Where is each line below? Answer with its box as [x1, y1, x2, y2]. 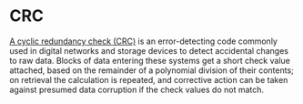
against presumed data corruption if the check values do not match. [9, 84, 265, 95]
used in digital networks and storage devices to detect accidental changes [9, 45, 289, 56]
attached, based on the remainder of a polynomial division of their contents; [9, 65, 294, 76]
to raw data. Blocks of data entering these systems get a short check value [9, 55, 291, 66]
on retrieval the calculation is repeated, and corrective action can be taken [9, 74, 288, 85]
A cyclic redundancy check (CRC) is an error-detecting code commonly [9, 36, 278, 47]
